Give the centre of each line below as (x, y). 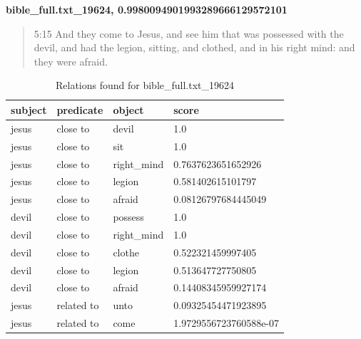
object (128, 109)
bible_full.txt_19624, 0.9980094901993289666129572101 (147, 9)
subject (29, 109)
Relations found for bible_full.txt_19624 (145, 85)
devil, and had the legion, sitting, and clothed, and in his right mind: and (194, 47)
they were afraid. (71, 61)
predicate (80, 109)
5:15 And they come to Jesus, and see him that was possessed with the (189, 33)
